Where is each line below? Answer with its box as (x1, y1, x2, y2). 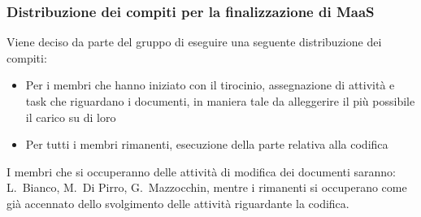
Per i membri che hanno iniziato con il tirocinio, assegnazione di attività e (25, 76, 395, 93)
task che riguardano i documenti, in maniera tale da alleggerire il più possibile (25, 93, 415, 109)
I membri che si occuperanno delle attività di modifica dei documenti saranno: (7, 163, 396, 180)
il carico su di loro (25, 108, 116, 125)
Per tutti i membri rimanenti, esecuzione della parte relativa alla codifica (25, 136, 388, 153)
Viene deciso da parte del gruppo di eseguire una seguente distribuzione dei (7, 33, 382, 50)
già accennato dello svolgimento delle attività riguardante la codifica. (7, 194, 349, 211)
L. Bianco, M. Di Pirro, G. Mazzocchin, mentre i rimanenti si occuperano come (7, 179, 407, 196)
